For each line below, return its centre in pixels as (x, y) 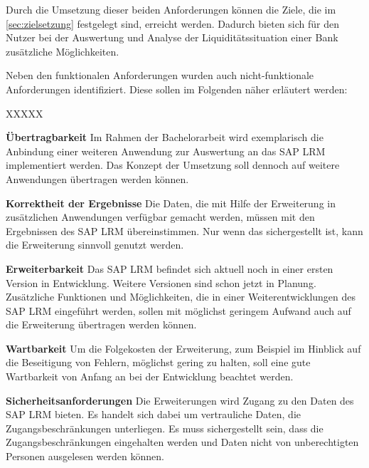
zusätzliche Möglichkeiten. (63, 51)
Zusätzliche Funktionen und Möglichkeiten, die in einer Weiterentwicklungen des (181, 297)
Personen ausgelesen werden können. (85, 456)
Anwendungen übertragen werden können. (97, 178)
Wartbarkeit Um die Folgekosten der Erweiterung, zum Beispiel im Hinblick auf (183, 348)
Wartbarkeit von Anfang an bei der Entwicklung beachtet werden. (150, 376)
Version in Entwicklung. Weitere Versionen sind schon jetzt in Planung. (161, 282)
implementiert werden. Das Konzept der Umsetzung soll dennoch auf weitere (173, 165)
